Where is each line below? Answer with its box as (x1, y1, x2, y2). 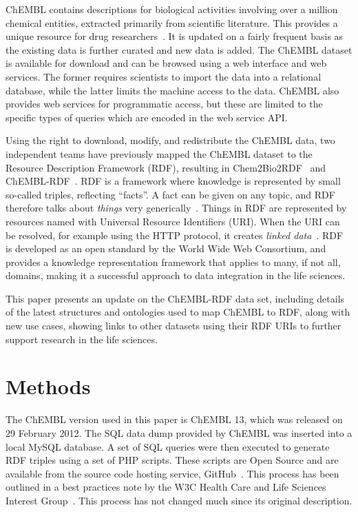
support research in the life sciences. (6, 331, 158, 346)
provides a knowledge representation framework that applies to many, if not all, (6, 254, 341, 269)
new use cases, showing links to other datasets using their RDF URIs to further (6, 318, 341, 333)
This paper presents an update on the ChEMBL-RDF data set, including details (6, 291, 345, 305)
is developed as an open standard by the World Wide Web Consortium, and (6, 241, 326, 256)
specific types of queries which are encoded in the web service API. (6, 110, 288, 124)
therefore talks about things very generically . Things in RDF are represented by (6, 201, 347, 215)
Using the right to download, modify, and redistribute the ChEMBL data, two (6, 133, 335, 147)
